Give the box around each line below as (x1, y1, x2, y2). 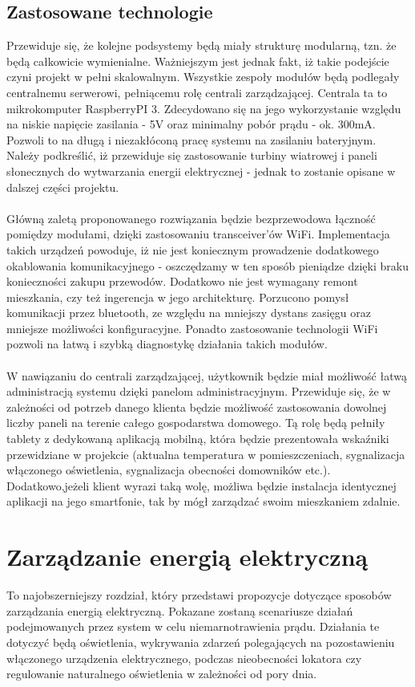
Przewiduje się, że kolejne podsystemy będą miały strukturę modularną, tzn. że (6, 37, 397, 54)
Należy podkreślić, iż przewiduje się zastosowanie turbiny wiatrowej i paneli (6, 147, 377, 164)
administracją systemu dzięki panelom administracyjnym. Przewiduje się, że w (6, 383, 391, 400)
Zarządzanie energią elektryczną (6, 540, 369, 573)
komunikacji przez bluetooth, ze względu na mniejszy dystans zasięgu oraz (6, 304, 371, 321)
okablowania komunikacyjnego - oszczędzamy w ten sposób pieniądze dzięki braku (6, 257, 409, 274)
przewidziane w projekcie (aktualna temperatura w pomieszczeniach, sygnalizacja (6, 445, 405, 462)
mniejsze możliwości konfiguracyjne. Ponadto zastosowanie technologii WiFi (6, 319, 378, 336)
